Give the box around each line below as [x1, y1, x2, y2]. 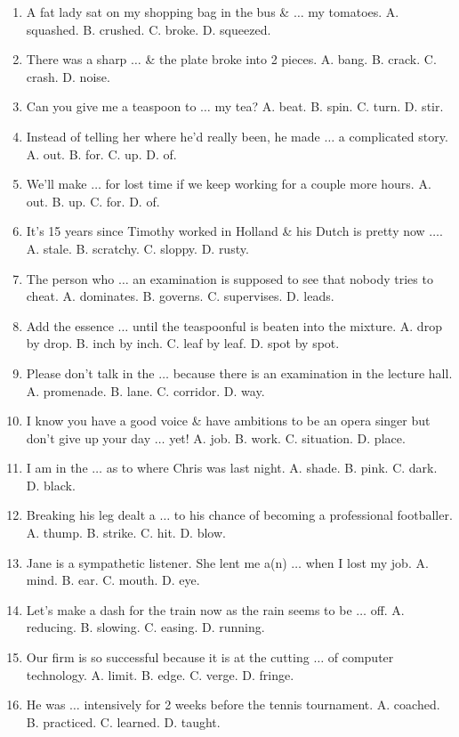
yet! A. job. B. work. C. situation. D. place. [169, 428, 406, 447]
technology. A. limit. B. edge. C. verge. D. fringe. [26, 665, 294, 684]
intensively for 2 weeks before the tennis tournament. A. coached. [84, 695, 440, 714]
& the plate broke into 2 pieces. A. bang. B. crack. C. [145, 50, 437, 69]
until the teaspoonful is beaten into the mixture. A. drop [132, 316, 442, 335]
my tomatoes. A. [308, 3, 399, 20]
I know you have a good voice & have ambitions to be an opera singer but [26, 411, 431, 430]
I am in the [26, 458, 88, 477]
